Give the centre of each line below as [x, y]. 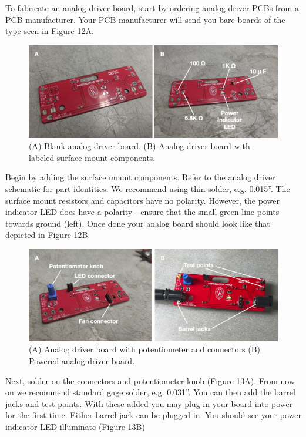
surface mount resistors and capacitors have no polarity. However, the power [142, 200]
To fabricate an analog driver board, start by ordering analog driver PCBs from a [152, 8]
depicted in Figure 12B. [48, 235]
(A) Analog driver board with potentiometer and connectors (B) [145, 349]
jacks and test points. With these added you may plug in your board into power [149, 403]
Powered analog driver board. [82, 360]
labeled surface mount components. [92, 157]
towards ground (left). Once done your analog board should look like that [138, 223]
